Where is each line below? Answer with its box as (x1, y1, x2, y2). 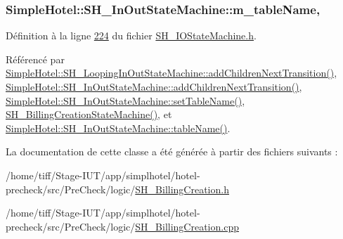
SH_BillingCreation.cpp (135, 219, 239, 233)
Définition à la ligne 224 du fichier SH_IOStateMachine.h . (6, 28, 257, 43)
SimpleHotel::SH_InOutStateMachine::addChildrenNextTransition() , (6, 79, 302, 93)
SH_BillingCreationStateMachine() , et (6, 107, 172, 122)
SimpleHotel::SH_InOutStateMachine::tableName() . (6, 120, 231, 135)
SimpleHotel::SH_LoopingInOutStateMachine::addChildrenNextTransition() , (6, 65, 337, 80)
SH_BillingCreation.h (135, 181, 229, 196)
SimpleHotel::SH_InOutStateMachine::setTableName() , (6, 93, 245, 108)
